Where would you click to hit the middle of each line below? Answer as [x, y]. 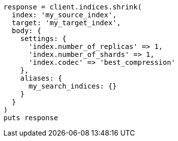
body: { [26, 31]
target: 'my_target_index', [66, 23]
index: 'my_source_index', [64, 15]
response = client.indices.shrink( [73, 7]
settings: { [43, 39]
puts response [31, 118]
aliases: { [41, 78]
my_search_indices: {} [73, 86]
